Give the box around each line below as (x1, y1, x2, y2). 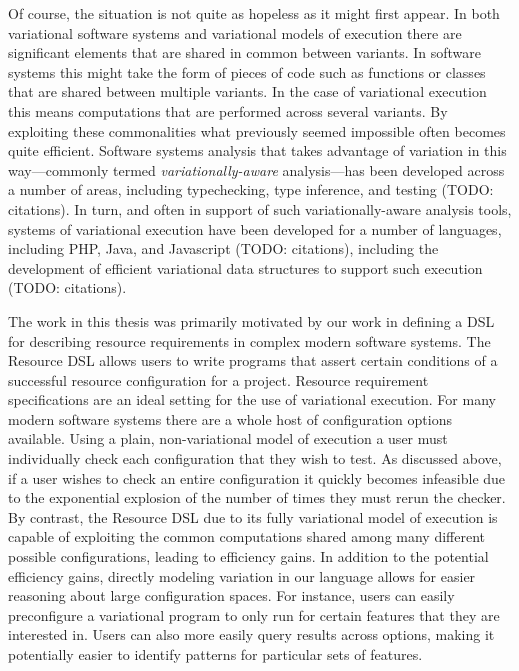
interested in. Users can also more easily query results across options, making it (8, 624, 495, 645)
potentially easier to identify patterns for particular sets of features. (8, 644, 423, 664)
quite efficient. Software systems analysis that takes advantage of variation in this (8, 140, 507, 161)
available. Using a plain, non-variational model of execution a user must (8, 428, 448, 449)
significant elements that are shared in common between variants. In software (8, 42, 481, 63)
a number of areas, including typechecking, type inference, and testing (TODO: (8, 179, 494, 200)
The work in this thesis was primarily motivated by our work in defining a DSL (8, 310, 495, 331)
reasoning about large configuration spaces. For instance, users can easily (8, 585, 455, 606)
